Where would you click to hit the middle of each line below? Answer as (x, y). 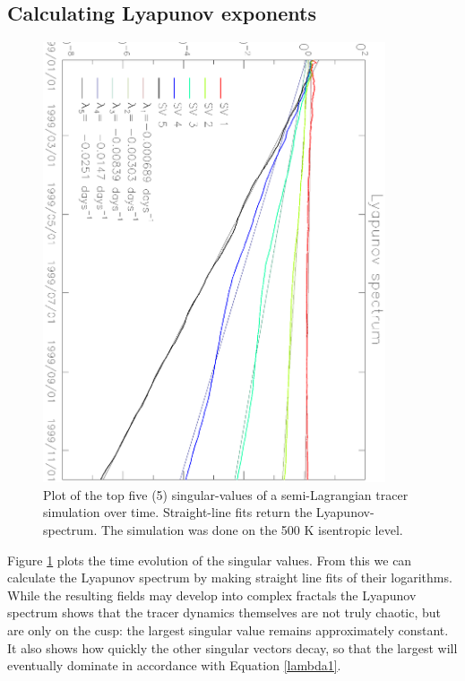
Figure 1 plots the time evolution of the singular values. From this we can (210, 560)
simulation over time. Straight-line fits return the (178, 512)
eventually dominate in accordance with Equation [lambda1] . (174, 665)
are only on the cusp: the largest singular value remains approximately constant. (228, 629)
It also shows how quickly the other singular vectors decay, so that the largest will (232, 647)
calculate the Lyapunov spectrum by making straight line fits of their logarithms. (230, 578)
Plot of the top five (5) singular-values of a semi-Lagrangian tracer (226, 494)
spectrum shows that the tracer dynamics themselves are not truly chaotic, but (224, 612)
